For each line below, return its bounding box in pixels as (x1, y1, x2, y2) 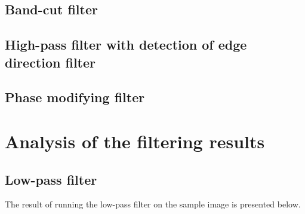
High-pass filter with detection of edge (5, 35, 247, 54)
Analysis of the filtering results (5, 129, 265, 153)
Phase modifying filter (5, 88, 145, 106)
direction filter (5, 53, 96, 71)
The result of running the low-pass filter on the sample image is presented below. (5, 198, 301, 210)
